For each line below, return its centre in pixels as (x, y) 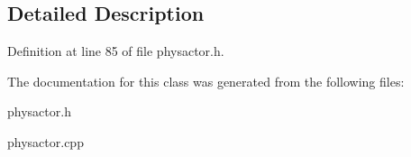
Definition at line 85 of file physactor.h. (116, 51)
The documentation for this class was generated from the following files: (206, 81)
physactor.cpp (46, 141)
